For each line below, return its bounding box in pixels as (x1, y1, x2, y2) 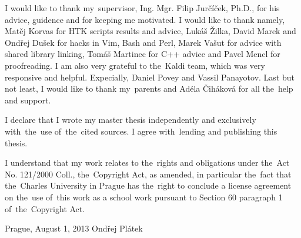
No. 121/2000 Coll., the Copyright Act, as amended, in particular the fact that (5, 167, 292, 180)
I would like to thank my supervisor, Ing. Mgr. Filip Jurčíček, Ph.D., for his (5, 2, 280, 14)
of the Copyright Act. (5, 202, 85, 214)
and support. (5, 93, 51, 106)
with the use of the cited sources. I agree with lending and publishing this (5, 125, 277, 137)
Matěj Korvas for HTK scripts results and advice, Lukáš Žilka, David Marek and (5, 25, 296, 37)
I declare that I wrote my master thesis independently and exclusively (5, 113, 256, 126)
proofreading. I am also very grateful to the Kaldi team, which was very (5, 59, 265, 71)
